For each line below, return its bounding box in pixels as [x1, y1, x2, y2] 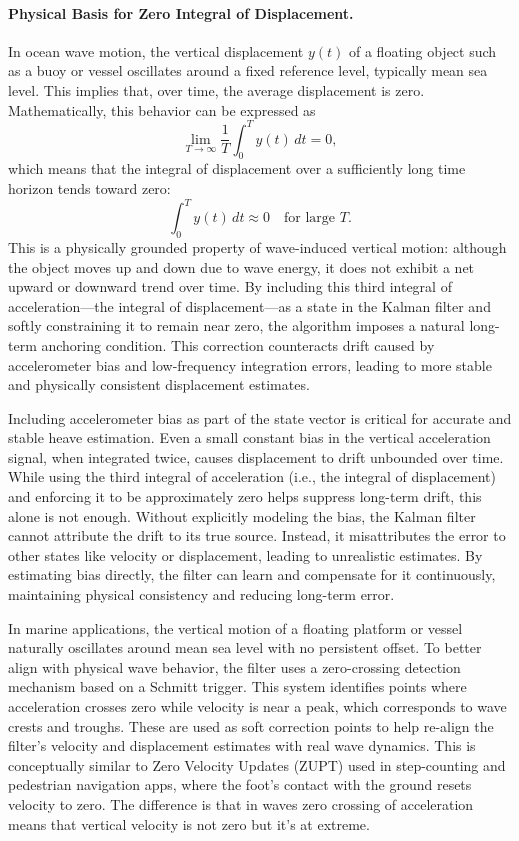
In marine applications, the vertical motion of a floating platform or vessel [8, 617, 463, 638]
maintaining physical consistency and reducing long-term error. [8, 584, 395, 605]
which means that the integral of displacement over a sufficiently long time [8, 158, 466, 179]
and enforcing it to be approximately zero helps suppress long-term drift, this [8, 486, 482, 507]
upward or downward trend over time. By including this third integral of [8, 276, 452, 297]
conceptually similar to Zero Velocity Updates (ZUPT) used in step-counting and [8, 754, 506, 775]
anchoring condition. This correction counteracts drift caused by [41, 334, 435, 355]
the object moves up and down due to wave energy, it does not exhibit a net [8, 256, 475, 277]
